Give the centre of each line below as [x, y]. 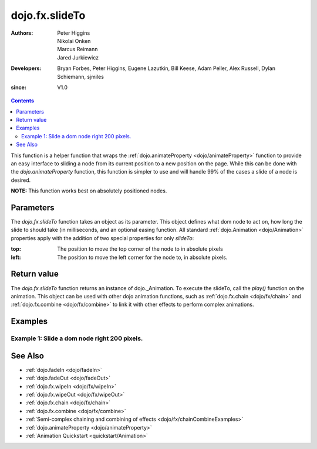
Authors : [22, 33]
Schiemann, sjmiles [80, 77]
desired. [21, 180]
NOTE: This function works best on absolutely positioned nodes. [89, 191]
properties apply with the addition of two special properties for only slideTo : [102, 238]
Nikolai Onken [74, 41]
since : [18, 87]
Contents [23, 101]
